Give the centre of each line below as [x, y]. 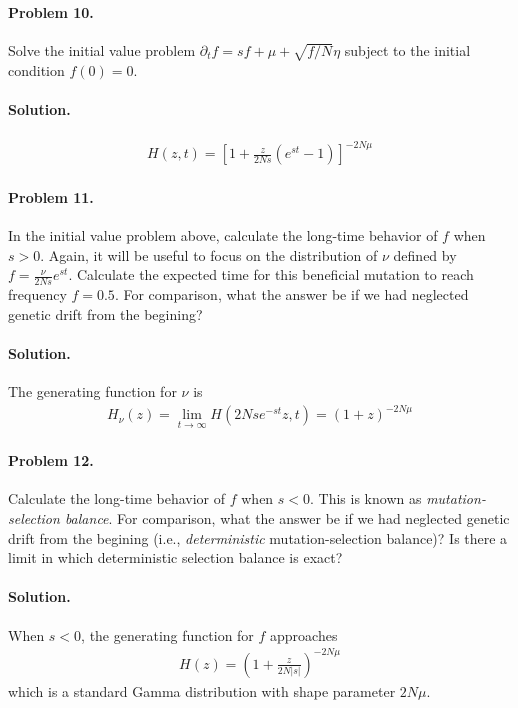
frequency [37, 294]
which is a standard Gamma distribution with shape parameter [202, 690]
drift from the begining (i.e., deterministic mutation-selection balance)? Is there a [258, 537]
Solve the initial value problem [102, 49]
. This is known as [366, 498]
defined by [425, 254]
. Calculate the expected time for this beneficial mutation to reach [271, 274]
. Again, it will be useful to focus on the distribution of [209, 254]
